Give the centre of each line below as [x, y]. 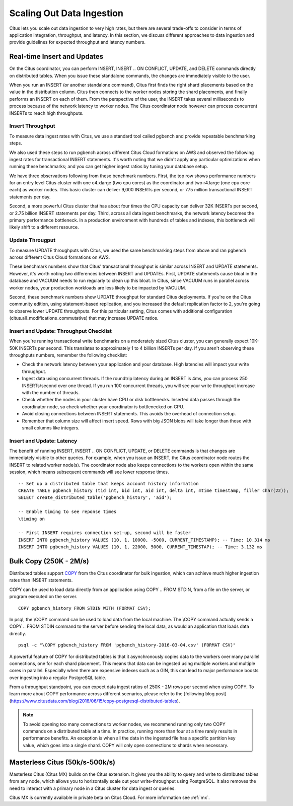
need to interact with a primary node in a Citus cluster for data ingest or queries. [93, 788]
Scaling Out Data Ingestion [66, 13]
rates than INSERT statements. [41, 580]
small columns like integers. [51, 427]
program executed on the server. [43, 597]
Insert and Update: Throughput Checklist [61, 331]
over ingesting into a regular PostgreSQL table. [58, 678]
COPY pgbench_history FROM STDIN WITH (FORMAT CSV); [85, 608]
